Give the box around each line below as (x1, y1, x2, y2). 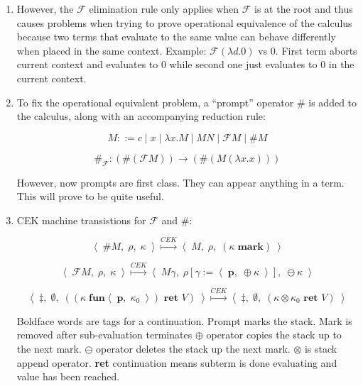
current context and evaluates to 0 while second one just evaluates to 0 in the (16, 57, 354, 72)
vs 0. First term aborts (258, 43, 357, 57)
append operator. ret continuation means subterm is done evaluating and (16, 355, 337, 370)
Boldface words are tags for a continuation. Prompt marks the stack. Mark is (16, 313, 352, 328)
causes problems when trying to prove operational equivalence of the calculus (16, 15, 352, 30)
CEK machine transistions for (16, 212, 146, 227)
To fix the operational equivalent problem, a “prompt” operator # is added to (16, 94, 357, 109)
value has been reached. (16, 369, 120, 384)
